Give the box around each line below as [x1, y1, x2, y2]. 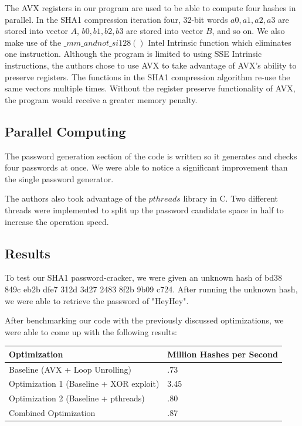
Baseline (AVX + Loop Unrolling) [9, 363, 131, 375]
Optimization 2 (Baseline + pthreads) [9, 392, 145, 404]
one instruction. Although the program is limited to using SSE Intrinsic [5, 47, 262, 60]
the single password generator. [5, 172, 114, 185]
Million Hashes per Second [167, 347, 278, 360]
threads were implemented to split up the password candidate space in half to [5, 203, 284, 216]
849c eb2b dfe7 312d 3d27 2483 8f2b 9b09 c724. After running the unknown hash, [5, 282, 298, 295]
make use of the [5, 36, 62, 48]
